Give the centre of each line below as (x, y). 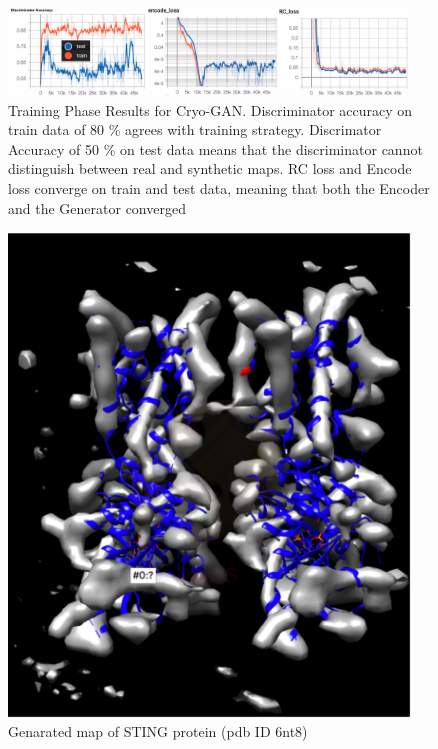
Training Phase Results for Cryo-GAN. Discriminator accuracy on (210, 109)
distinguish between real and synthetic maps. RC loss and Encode (210, 168)
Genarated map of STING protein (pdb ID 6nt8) (158, 731)
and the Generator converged (97, 207)
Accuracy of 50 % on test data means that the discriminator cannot (215, 148)
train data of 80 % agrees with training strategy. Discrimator (195, 129)
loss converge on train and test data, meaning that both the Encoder (219, 188)
